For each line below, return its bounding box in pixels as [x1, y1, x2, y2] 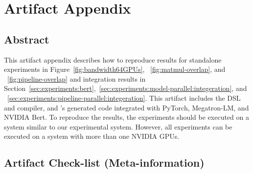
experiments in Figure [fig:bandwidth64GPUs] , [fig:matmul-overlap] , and [4, 64, 226, 74]
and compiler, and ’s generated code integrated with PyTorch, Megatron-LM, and [4, 102, 249, 112]
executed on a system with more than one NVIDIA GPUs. [4, 131, 180, 141]
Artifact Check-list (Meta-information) [4, 155, 205, 170]
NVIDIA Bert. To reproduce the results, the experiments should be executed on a [4, 112, 249, 122]
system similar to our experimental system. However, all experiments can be [4, 121, 232, 131]
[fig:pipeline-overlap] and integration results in [7, 73, 146, 84]
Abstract [4, 31, 49, 46]
